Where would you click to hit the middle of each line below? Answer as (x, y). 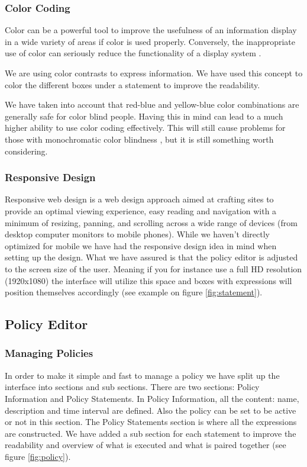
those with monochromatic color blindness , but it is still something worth (139, 139)
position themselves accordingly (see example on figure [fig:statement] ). (134, 292)
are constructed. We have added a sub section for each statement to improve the (151, 433)
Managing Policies (49, 353)
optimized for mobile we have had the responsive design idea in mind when (141, 245)
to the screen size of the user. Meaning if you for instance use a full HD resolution (153, 268)
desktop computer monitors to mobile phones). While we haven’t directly (137, 234)
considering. (26, 151)
